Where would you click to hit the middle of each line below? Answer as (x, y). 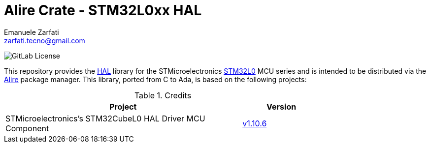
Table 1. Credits (163, 95)
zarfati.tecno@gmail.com (45, 40)
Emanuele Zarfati (32, 32)
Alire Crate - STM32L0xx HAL (103, 10)
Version (281, 106)
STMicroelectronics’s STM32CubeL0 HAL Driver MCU (105, 118)
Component (27, 128)
